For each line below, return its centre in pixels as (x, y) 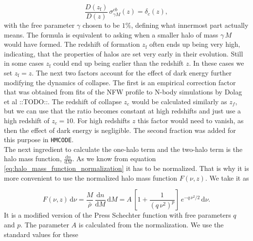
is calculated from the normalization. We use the (151, 225)
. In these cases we (217, 63)
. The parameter (45, 225)
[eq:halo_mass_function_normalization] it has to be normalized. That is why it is (126, 168)
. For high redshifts (102, 120)
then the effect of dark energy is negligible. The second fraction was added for (120, 130)
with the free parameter (39, 25)
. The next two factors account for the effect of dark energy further (132, 73)
